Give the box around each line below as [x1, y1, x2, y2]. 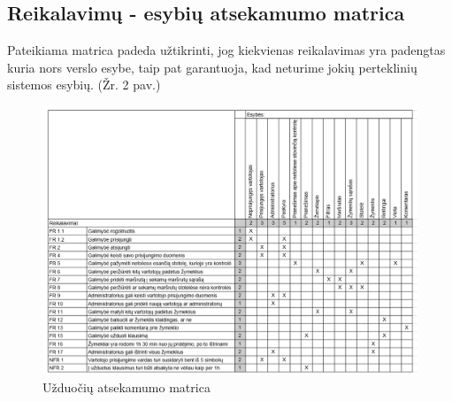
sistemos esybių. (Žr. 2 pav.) [7, 75, 161, 94]
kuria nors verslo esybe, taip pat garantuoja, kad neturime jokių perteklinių [7, 58, 418, 76]
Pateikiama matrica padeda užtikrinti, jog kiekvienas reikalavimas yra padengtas [7, 41, 446, 59]
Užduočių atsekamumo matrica [42, 378, 211, 397]
